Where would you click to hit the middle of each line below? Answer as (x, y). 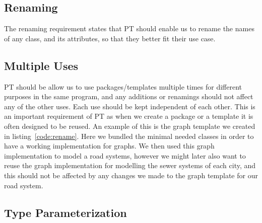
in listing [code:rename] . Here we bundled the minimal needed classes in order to (129, 136)
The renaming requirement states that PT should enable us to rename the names (129, 28)
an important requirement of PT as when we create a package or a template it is (129, 116)
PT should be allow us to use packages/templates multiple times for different (123, 86)
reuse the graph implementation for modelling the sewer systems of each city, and (130, 165)
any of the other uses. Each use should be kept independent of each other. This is (130, 106)
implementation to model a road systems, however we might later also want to (125, 155)
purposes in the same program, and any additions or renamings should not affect (129, 96)
